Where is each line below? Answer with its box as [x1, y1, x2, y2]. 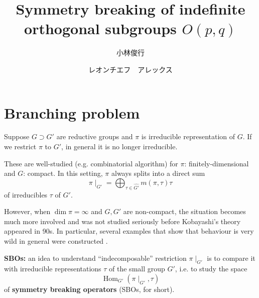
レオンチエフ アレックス [88, 64, 173, 74]
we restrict [4, 141, 37, 152]
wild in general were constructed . [4, 235, 108, 246]
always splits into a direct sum [111, 168, 205, 178]
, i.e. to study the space [175, 263, 247, 274]
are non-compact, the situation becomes [123, 206, 246, 217]
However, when [4, 206, 51, 217]
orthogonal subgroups [24, 18, 177, 39]
